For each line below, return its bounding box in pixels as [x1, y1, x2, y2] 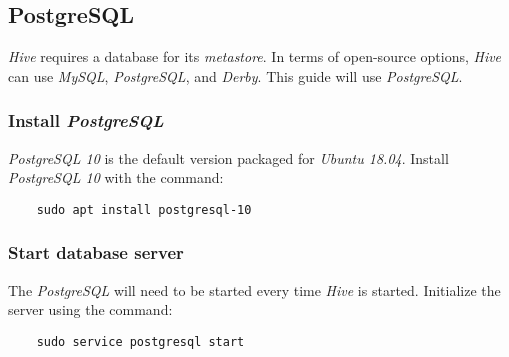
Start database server [8, 240, 184, 265]
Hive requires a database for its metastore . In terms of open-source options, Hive [8, 46, 502, 67]
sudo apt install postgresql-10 [36, 202, 252, 217]
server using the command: [8, 299, 173, 320]
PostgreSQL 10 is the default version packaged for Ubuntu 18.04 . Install [8, 147, 449, 168]
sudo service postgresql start [36, 334, 245, 349]
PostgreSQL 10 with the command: [8, 167, 224, 188]
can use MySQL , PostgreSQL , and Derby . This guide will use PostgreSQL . [8, 65, 463, 86]
